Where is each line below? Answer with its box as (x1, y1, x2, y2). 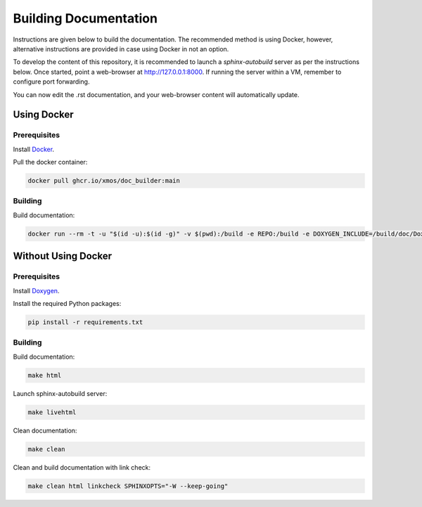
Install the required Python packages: (13, 299, 122, 307)
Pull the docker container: (13, 158, 88, 167)
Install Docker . (13, 145, 55, 153)
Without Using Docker (13, 250, 113, 262)
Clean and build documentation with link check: (13, 463, 151, 471)
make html (27, 371, 62, 379)
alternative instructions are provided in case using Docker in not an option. (13, 44, 229, 53)
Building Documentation (13, 11, 158, 26)
